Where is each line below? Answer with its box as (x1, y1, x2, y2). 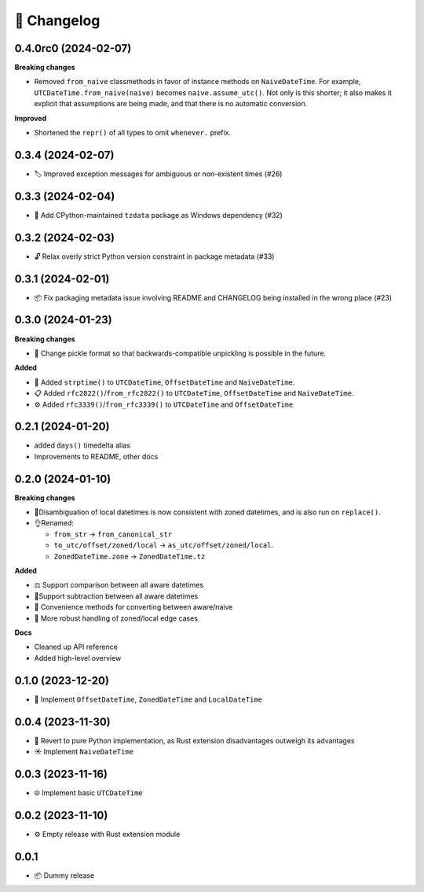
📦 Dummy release (34, 870, 95, 880)
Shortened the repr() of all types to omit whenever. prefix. (34, 128, 232, 138)
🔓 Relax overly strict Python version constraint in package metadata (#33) (34, 252, 275, 261)
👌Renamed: (34, 518, 75, 528)
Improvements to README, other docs (34, 452, 159, 461)
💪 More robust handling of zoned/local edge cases (34, 614, 199, 623)
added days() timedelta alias (34, 440, 131, 450)
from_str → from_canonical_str (53, 529, 173, 539)
